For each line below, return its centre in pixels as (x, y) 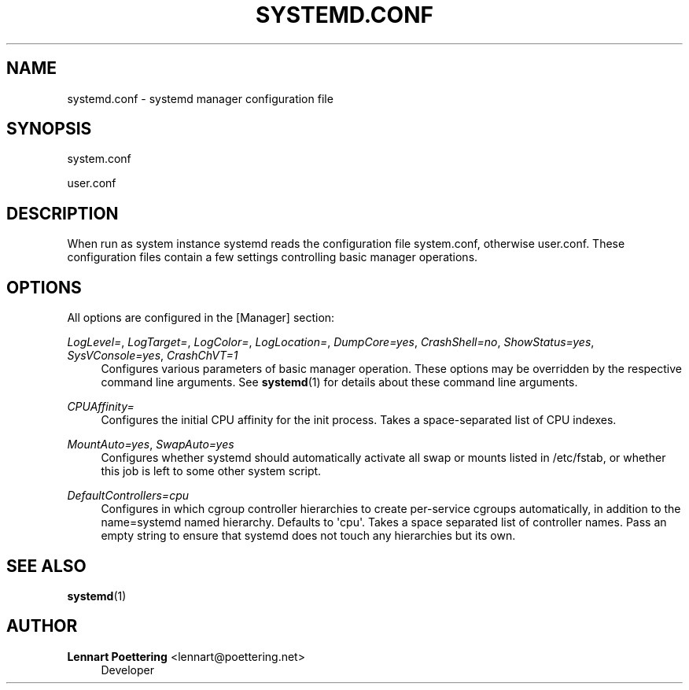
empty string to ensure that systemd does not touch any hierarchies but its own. (308, 536)
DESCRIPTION (63, 213)
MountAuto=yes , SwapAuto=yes (151, 445)
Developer (127, 670)
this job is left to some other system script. (211, 471)
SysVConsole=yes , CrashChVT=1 (153, 356)
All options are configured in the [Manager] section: (201, 318)
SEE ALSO (46, 566)
